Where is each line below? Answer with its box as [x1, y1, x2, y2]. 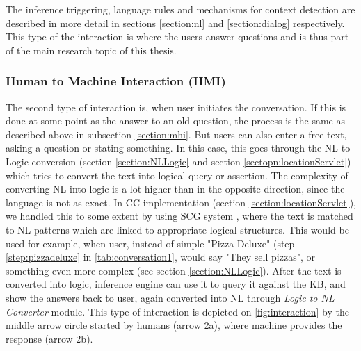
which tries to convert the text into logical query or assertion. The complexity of [6, 168, 348, 182]
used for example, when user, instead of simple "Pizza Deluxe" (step [6, 236, 295, 250]
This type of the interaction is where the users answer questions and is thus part [6, 29, 349, 44]
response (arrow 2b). [6, 331, 93, 345]
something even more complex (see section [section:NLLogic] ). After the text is [6, 263, 342, 277]
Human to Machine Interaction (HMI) [6, 72, 226, 90]
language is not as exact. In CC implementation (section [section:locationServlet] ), [6, 195, 356, 209]
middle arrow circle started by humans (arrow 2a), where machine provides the [6, 318, 342, 332]
